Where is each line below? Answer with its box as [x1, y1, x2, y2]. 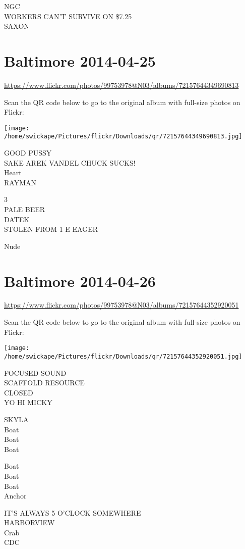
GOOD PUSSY [4, 147, 52, 158]
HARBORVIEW [4, 517, 55, 528]
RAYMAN [4, 177, 36, 187]
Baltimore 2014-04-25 [4, 50, 156, 71]
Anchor [4, 490, 27, 501]
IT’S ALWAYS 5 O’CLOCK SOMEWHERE [4, 507, 141, 518]
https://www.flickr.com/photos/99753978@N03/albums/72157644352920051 [4, 300, 239, 310]
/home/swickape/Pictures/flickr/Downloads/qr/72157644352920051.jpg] [4, 353, 242, 360]
